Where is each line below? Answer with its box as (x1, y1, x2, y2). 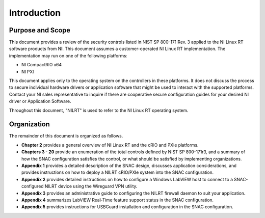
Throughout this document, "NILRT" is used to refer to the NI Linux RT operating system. (9, 107, 188, 113)
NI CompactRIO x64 (21, 62, 62, 68)
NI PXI (21, 69, 34, 75)
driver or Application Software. (9, 98, 71, 104)
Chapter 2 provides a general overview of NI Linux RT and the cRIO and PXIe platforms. (21, 142, 199, 148)
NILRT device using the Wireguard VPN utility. (44, 183, 137, 189)
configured (21, 183, 44, 189)
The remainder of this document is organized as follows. (9, 133, 123, 139)
